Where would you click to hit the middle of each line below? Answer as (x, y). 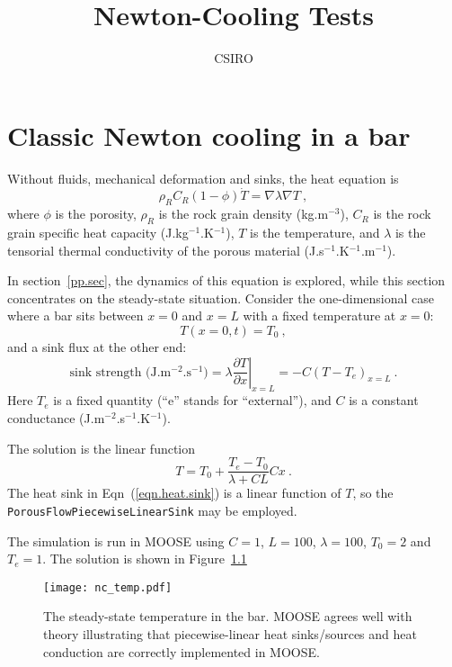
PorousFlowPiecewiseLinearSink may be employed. (152, 510)
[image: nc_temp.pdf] (108, 587)
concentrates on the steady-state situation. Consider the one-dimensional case (221, 297)
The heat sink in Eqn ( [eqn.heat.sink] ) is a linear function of (174, 493)
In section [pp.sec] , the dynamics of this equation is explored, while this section (226, 280)
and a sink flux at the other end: (97, 347)
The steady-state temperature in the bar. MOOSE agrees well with (228, 616)
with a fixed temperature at (319, 315)
